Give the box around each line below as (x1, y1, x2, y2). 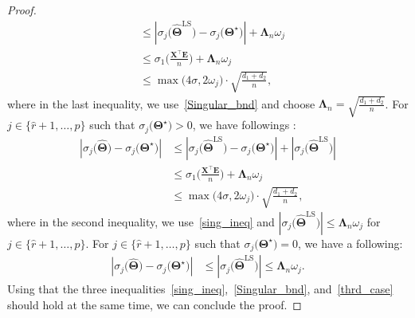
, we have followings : (192, 116, 296, 133)
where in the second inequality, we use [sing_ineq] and (7, 213, 275, 230)
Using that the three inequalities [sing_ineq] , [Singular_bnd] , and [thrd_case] (7, 281, 393, 297)
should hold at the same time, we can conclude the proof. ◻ (7, 296, 302, 313)
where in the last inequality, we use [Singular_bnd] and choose (7, 95, 315, 112)
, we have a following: (298, 234, 403, 251)
